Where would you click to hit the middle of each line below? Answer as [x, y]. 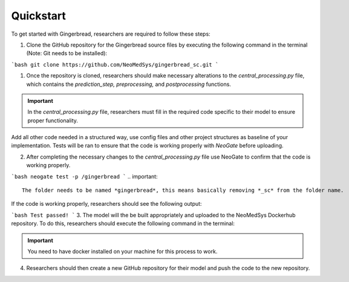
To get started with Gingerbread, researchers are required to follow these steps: [111, 34]
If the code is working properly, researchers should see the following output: [106, 204]
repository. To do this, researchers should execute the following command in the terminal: [123, 223]
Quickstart [39, 16]
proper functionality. [53, 120]
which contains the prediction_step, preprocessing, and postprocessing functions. [129, 84]
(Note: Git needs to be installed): [67, 53]
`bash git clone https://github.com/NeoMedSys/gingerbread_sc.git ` [115, 64]
